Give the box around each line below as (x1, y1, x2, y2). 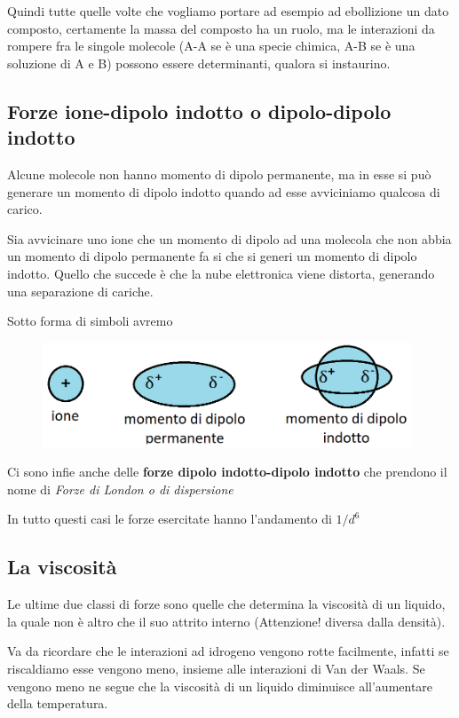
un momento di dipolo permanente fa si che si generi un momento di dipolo (7, 247, 417, 265)
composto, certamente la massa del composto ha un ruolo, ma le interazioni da (7, 19, 435, 37)
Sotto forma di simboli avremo (7, 312, 173, 330)
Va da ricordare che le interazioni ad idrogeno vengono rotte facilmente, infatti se (7, 642, 449, 660)
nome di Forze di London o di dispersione (7, 479, 233, 498)
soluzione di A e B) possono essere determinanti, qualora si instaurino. (7, 53, 391, 72)
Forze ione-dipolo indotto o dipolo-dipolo (7, 97, 392, 124)
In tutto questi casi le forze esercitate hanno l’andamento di (7, 509, 332, 528)
